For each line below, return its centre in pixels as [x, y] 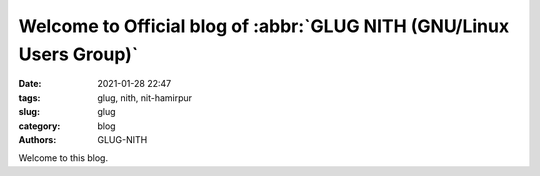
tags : [29, 97]
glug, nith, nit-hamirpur [145, 97]
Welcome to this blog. [63, 158]
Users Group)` [78, 54]
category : [39, 126]
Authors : [37, 139]
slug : [29, 112]
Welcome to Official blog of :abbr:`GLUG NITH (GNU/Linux [264, 26]
